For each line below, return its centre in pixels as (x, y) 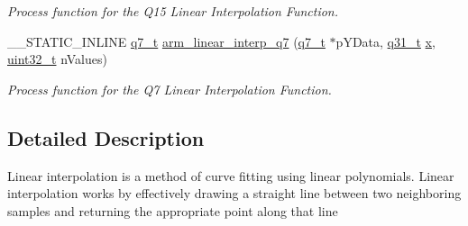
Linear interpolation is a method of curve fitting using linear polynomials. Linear (231, 175)
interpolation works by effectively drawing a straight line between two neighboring (234, 193)
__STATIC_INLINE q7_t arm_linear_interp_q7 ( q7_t (166, 41)
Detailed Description (106, 137)
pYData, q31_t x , (385, 41)
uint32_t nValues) (57, 59)
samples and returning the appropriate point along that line (173, 210)
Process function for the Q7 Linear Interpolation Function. (170, 89)
